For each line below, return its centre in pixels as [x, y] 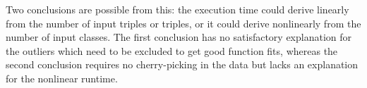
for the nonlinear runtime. [62, 78]
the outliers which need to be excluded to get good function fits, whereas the [172, 50]
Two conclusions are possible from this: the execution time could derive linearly [178, 9]
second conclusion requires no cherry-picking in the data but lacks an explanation [182, 64]
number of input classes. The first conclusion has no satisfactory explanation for [179, 37]
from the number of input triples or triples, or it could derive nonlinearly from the [183, 23]
